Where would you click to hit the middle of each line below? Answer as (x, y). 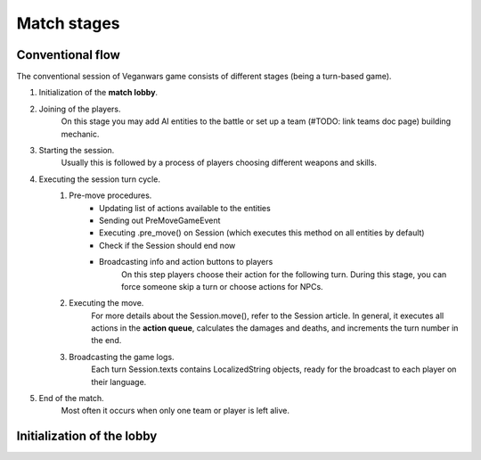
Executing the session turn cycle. (99, 179)
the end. (106, 341)
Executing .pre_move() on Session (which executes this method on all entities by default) (262, 233)
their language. (119, 382)
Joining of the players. (80, 109)
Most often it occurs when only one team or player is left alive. (175, 411)
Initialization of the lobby (87, 436)
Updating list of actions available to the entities (185, 208)
